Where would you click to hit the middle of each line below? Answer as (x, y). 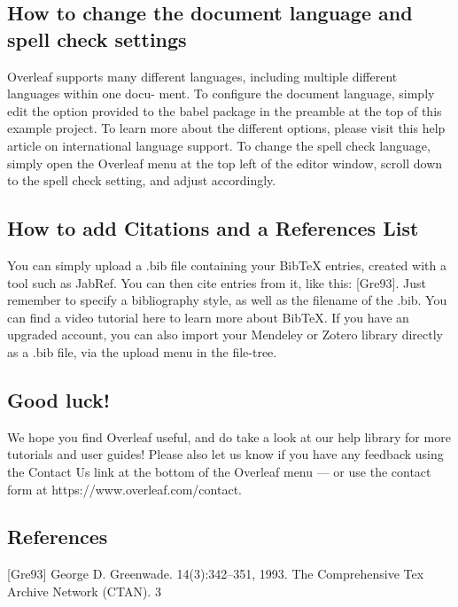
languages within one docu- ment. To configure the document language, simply (221, 93)
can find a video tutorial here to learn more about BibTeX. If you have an (208, 317)
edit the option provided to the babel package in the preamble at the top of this (225, 110)
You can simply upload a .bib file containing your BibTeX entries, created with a (227, 265)
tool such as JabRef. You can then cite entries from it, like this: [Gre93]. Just (217, 282)
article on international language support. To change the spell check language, (219, 145)
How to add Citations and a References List (213, 228)
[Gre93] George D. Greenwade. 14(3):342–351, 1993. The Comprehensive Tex (216, 574)
